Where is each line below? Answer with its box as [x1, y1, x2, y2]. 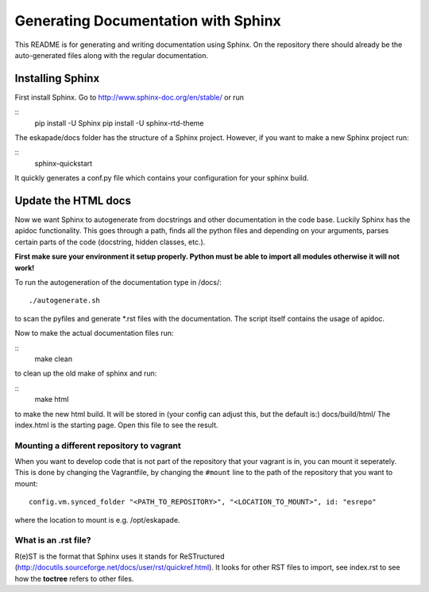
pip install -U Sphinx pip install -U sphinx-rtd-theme [34, 118, 204, 127]
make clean [34, 354, 73, 364]
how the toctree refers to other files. [14, 574, 134, 583]
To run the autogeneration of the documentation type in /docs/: [14, 278, 222, 287]
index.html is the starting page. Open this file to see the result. [14, 420, 218, 430]
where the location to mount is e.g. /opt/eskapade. [14, 515, 180, 524]
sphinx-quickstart [34, 158, 93, 168]
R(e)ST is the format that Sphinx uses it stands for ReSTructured [14, 551, 226, 561]
